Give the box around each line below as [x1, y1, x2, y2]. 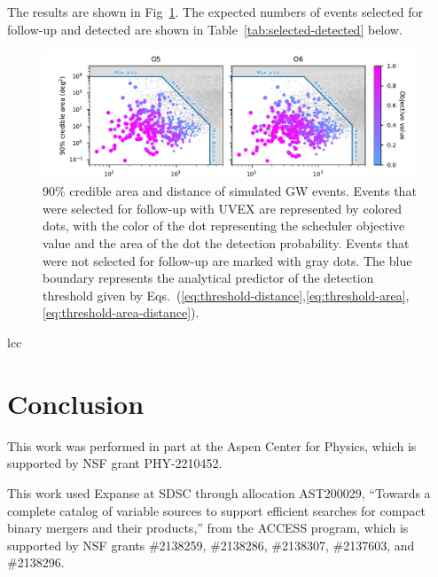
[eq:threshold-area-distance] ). [43, 303, 199, 322]
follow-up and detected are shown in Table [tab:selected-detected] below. [7, 19, 403, 38]
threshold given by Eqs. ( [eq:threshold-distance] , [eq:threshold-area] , [43, 285, 410, 304]
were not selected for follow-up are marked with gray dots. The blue [43, 251, 412, 269]
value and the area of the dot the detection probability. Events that [43, 234, 410, 253]
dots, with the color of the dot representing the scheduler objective [43, 216, 405, 235]
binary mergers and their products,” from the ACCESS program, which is [7, 519, 409, 537]
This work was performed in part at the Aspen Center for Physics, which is [7, 436, 417, 455]
